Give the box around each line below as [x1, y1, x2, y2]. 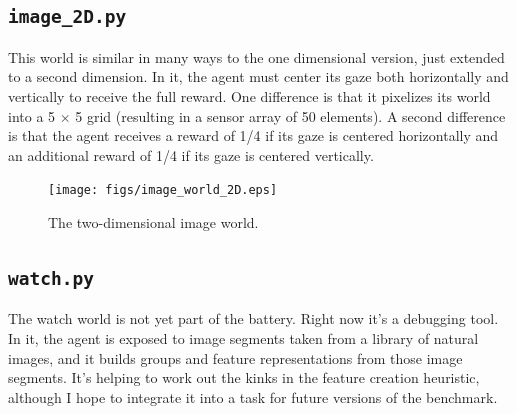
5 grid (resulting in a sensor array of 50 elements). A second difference [75, 105, 506, 126]
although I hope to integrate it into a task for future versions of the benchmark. [8, 386, 498, 407]
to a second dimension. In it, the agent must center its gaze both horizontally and [8, 66, 509, 87]
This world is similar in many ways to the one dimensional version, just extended [8, 46, 505, 67]
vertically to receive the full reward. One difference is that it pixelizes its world [8, 85, 491, 106]
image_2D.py [8, 6, 127, 28]
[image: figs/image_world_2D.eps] [48, 183, 278, 198]
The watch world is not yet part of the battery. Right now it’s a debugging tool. [8, 308, 499, 329]
